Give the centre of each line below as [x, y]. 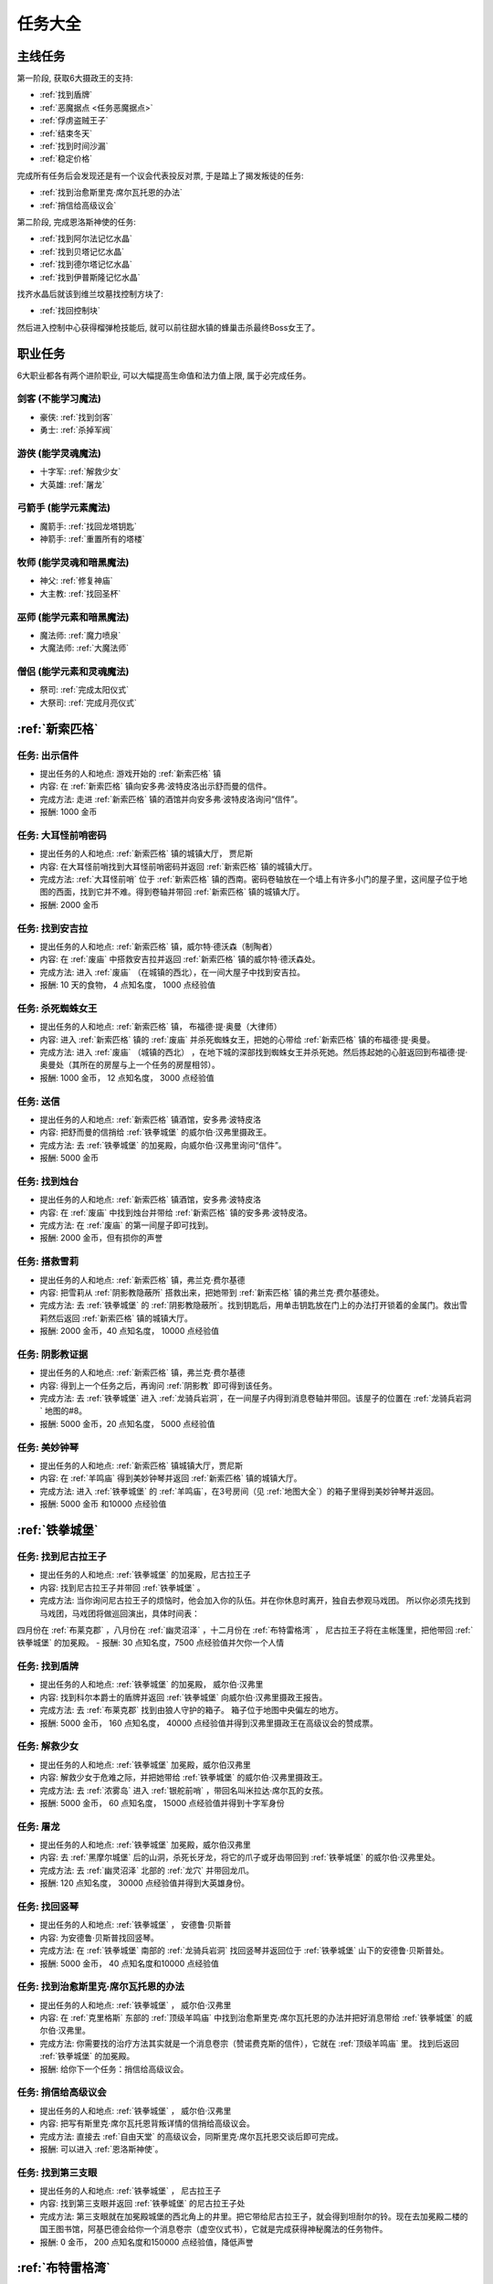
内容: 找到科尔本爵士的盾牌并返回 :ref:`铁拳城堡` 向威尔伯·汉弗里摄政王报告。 [184, 1697]
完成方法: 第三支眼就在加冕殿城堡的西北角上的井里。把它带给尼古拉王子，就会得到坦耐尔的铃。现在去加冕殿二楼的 [254, 2216]
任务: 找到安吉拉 [52, 928]
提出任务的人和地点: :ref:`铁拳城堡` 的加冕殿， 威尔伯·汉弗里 [152, 1685]
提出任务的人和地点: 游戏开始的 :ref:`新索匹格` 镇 [131, 773]
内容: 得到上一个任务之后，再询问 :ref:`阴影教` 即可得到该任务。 [158, 1385]
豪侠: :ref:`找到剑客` [76, 417]
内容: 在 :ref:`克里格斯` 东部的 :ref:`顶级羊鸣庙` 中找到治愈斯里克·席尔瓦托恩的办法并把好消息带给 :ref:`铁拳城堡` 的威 [257, 2018]
